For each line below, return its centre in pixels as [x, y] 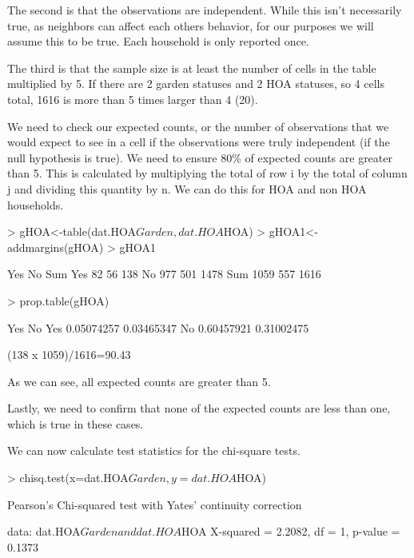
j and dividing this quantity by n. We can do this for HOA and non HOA [187, 188]
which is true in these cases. [76, 423]
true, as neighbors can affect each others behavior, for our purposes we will [191, 25]
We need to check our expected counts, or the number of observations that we [198, 126]
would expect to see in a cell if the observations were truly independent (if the [199, 142]
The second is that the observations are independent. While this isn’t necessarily [205, 10]
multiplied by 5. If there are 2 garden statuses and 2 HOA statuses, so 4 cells [196, 84]
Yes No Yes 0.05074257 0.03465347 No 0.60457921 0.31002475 [158, 327]
